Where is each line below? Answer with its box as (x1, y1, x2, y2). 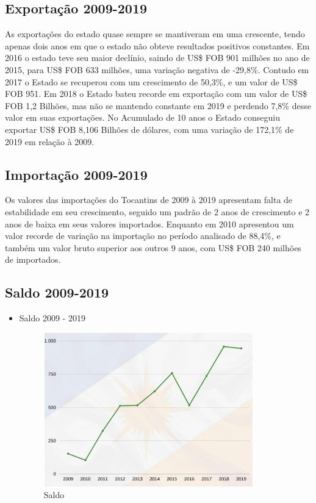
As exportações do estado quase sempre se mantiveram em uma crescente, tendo (5, 27, 305, 40)
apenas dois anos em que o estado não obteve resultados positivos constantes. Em (5, 39, 310, 52)
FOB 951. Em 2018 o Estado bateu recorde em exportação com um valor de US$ (5, 87, 307, 100)
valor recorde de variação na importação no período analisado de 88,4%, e (5, 229, 281, 242)
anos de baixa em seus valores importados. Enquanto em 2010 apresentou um (5, 217, 294, 230)
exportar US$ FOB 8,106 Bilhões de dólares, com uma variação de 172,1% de (5, 123, 294, 135)
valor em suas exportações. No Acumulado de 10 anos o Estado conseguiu (5, 111, 281, 124)
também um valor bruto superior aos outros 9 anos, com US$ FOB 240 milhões (5, 241, 301, 254)
